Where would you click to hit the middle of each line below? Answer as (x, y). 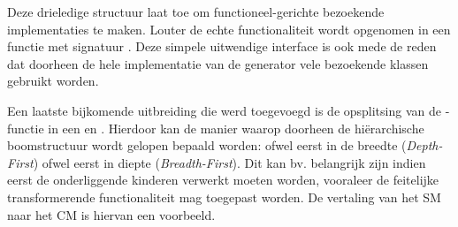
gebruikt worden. (53, 81)
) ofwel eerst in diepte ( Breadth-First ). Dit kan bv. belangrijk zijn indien (229, 162)
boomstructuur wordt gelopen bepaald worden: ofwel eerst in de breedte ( (207, 145)
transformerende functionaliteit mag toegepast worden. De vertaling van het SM (224, 197)
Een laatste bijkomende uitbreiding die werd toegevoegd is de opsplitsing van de (224, 110)
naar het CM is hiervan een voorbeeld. (111, 214)
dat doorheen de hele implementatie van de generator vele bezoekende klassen (218, 63)
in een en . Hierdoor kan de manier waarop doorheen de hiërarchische (236, 128)
